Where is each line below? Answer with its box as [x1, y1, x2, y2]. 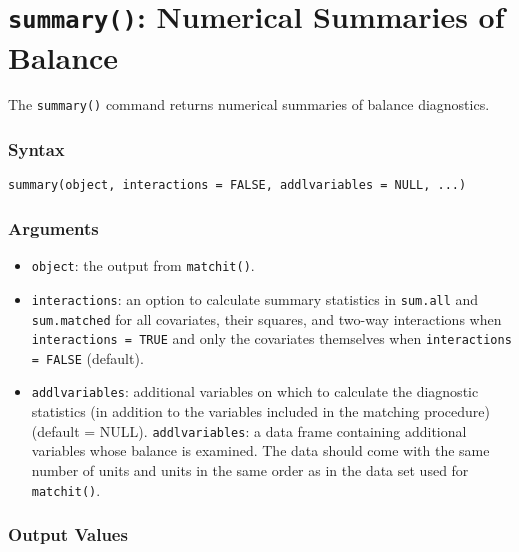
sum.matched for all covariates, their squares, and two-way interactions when [31, 308, 502, 329]
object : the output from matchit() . [31, 255, 255, 276]
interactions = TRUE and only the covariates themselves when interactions [31, 328, 512, 349]
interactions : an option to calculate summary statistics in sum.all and [31, 288, 479, 309]
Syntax [8, 137, 65, 162]
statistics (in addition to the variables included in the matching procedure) [31, 401, 490, 422]
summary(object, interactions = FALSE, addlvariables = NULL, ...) [8, 178, 467, 193]
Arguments [8, 215, 99, 240]
